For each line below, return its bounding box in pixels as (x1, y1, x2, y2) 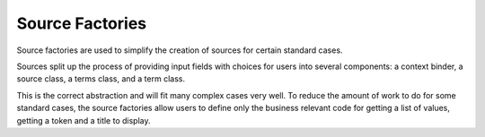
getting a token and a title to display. (16, 115, 151, 125)
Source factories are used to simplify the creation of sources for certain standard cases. (16, 45, 343, 56)
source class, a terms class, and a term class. (16, 73, 186, 84)
